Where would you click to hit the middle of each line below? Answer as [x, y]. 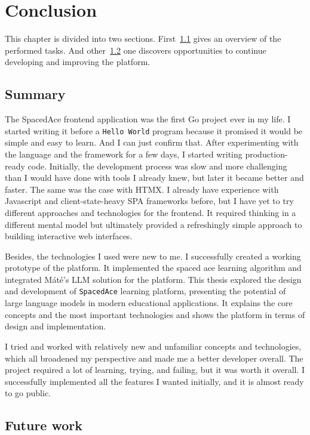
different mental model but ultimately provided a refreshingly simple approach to [154, 224]
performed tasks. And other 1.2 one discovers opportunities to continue [136, 50]
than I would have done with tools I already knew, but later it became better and [154, 178]
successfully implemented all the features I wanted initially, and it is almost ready [154, 381]
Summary [35, 94]
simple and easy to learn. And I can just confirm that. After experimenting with [152, 142]
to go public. [28, 393]
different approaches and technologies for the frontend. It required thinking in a [151, 212]
